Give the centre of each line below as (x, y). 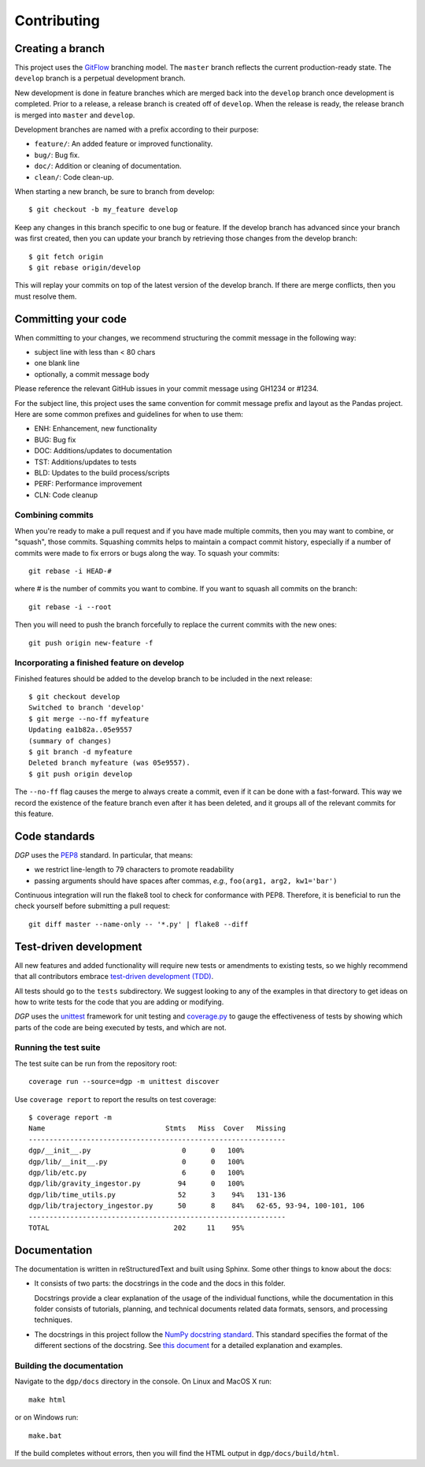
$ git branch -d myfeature (81, 752)
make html (47, 1400)
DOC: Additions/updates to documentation (103, 451)
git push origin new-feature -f (91, 643)
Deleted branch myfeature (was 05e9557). (109, 763)
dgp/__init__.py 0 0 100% (137, 1151)
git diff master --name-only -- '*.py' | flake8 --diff (139, 924)
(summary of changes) (70, 741)
